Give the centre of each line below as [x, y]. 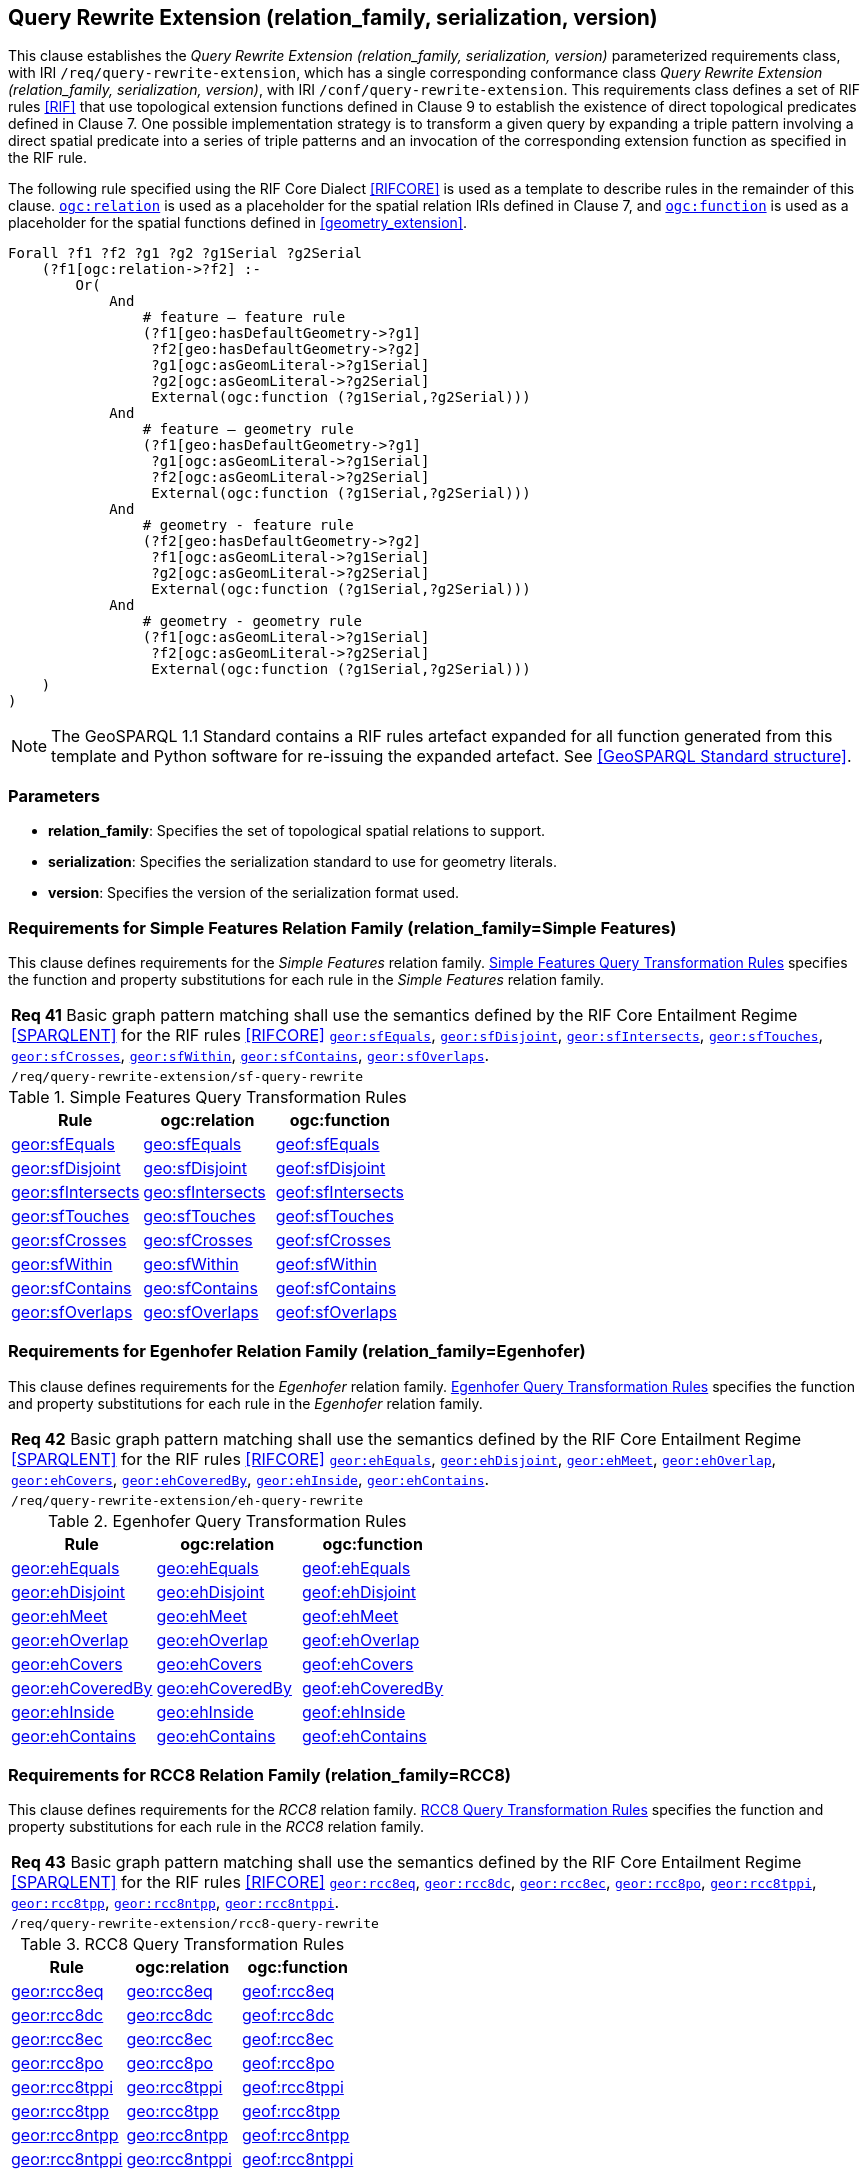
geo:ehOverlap [212, 1639]
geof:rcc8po [288, 2063]
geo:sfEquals [192, 1143]
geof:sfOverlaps [336, 1311]
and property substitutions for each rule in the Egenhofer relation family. [245, 1403]
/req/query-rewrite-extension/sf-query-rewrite [187, 1076]
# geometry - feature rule [248, 525]
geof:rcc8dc [288, 2015]
